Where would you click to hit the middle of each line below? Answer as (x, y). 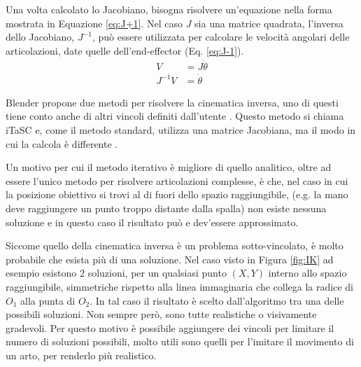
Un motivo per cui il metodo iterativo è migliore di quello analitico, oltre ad (169, 167)
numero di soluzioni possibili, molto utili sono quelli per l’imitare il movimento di (180, 341)
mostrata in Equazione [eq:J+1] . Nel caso (94, 23)
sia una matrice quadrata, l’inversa (269, 23)
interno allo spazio (307, 273)
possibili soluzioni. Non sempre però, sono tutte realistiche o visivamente (161, 314)
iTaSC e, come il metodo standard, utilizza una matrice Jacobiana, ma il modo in (181, 130)
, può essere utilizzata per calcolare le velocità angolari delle (221, 37)
